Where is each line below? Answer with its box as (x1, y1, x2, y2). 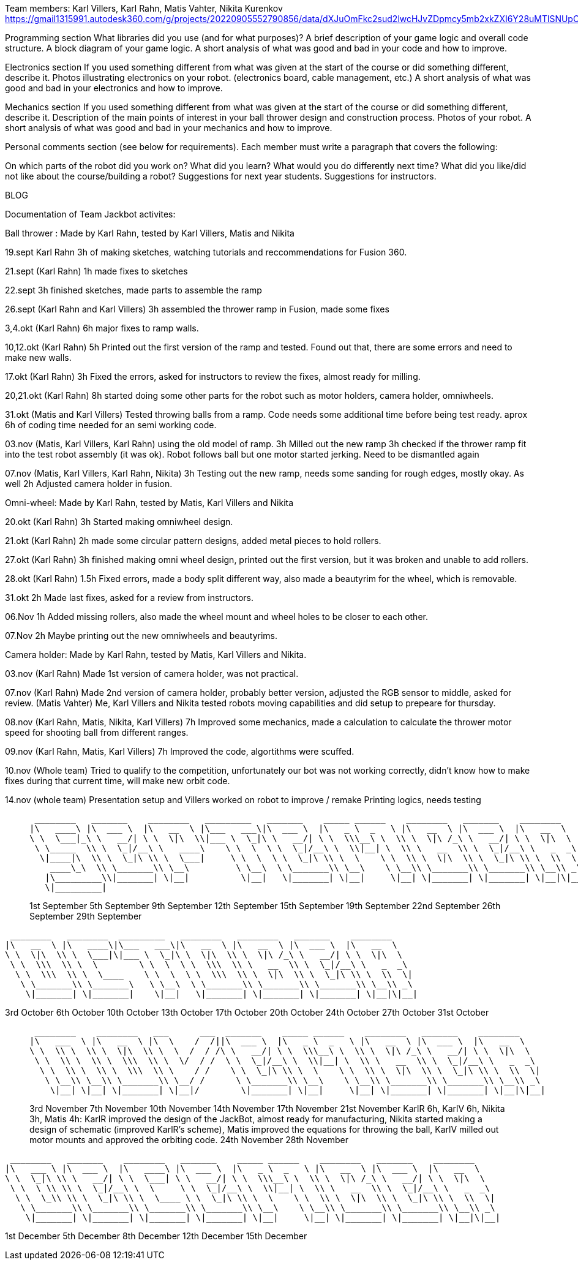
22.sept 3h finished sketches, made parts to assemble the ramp (5, 285, 262, 295)
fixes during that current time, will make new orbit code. (5, 776, 230, 786)
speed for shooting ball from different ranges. (5, 727, 189, 738)
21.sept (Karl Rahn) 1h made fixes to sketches (5, 266, 188, 276)
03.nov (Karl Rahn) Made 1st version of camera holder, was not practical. (5, 668, 299, 679)
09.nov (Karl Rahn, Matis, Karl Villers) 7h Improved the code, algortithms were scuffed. (5, 746, 355, 757)
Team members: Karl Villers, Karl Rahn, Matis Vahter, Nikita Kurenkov (5, 3, 283, 13)
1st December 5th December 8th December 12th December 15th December (5, 1231, 307, 1241)
